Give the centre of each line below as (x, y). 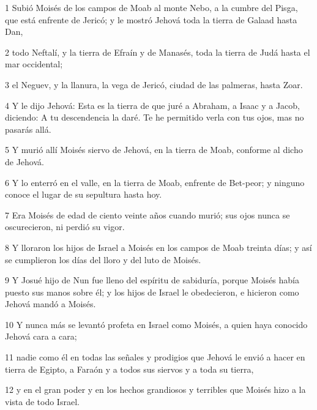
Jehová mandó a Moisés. (50, 304)
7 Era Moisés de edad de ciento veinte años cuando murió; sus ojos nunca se (147, 214)
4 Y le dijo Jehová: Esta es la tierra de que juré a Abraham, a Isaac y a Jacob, (152, 105)
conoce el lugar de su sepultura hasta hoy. (84, 194)
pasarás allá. (28, 129)
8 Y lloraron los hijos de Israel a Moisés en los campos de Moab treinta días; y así (158, 247)
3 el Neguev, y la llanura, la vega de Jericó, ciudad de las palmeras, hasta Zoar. (154, 84)
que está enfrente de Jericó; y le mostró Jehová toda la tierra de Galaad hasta (151, 19)
